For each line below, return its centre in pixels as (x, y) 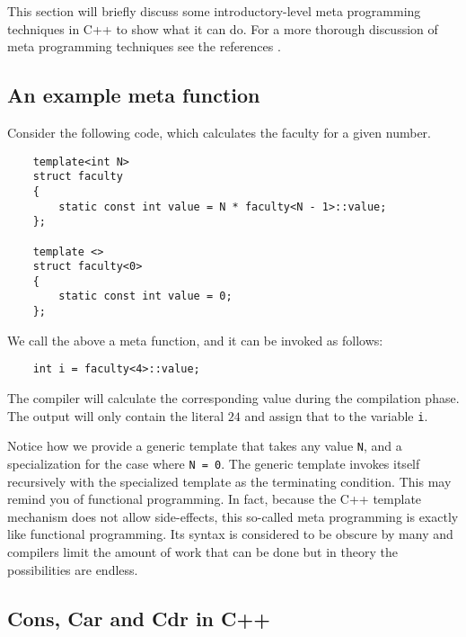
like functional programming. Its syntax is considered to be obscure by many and (230, 534)
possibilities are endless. (73, 569)
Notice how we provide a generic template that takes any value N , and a (205, 446)
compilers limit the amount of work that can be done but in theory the (202, 551)
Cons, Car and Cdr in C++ (139, 618)
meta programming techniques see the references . (144, 46)
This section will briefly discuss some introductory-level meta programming (214, 11)
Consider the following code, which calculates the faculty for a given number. (219, 132)
